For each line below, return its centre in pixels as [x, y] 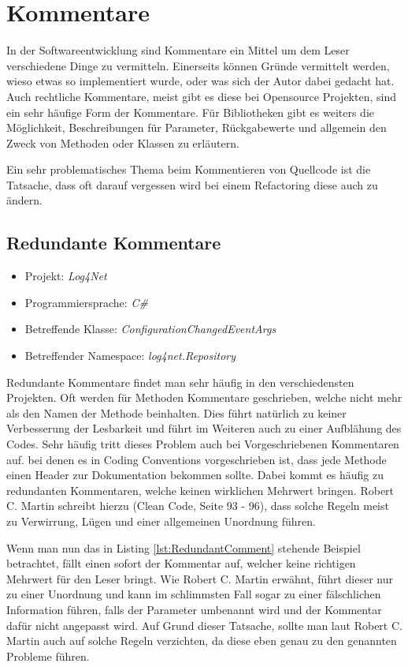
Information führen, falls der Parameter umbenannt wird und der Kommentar [194, 609]
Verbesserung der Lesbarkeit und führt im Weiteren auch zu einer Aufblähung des [204, 428]
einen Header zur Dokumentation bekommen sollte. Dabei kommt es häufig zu [195, 475]
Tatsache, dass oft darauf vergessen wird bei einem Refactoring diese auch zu [192, 184]
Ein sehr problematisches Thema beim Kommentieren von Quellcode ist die [189, 169]
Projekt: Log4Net [66, 276]
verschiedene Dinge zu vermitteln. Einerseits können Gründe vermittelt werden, [198, 65]
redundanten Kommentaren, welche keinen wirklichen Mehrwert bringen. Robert [200, 490]
